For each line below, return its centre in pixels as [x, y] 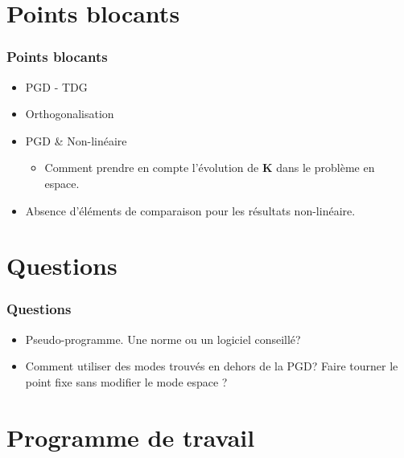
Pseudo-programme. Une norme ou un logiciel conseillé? [163, 339]
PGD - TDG [56, 86]
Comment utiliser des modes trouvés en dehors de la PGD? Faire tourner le [212, 366]
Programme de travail [131, 437]
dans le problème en [326, 168]
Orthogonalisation [70, 114]
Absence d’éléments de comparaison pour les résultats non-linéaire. [190, 210]
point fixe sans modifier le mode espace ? [126, 381]
